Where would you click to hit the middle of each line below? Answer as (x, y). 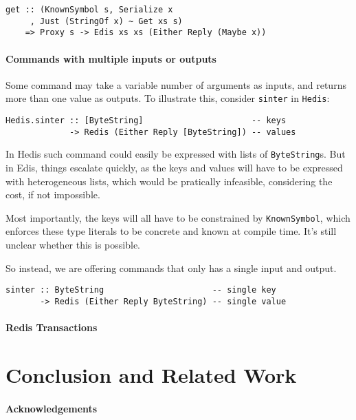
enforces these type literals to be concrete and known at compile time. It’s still (171, 231)
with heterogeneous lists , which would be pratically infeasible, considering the (169, 181)
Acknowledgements (52, 408)
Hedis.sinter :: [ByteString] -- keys (146, 121)
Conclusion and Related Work (151, 374)
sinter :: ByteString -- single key (141, 290)
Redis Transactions (52, 327)
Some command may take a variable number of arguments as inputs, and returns (176, 84)
